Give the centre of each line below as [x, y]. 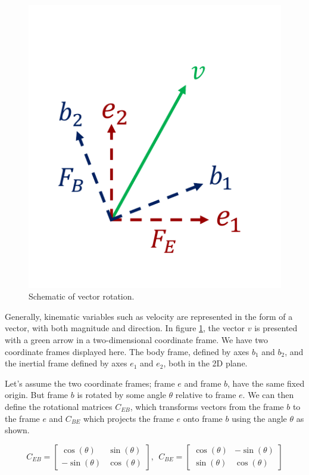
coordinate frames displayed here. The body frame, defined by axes [127, 351]
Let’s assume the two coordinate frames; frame [90, 383]
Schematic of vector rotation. [82, 296]
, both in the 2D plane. [205, 363]
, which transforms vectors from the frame [207, 406]
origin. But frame [37, 395]
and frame [203, 383]
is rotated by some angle [121, 395]
